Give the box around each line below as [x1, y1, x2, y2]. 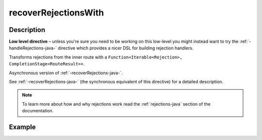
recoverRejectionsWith [9, 7, 104, 18]
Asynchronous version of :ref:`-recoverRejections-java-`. [9, 70, 123, 76]
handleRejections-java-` [9, 45, 57, 51]
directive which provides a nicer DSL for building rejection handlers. [58, 45, 194, 51]
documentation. [22, 108, 54, 114]
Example [9, 123, 36, 131]
